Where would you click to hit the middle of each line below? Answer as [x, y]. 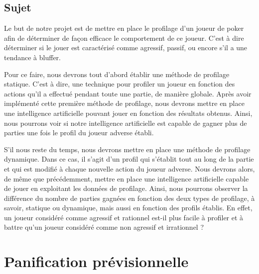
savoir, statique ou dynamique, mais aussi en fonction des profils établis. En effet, [128, 208]
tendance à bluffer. [32, 57]
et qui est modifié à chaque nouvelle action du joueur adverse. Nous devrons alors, [129, 168]
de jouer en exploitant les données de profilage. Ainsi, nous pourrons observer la [126, 188]
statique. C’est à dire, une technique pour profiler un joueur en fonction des [120, 84]
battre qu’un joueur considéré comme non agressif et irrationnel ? [104, 227]
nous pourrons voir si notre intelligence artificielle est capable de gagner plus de [126, 123]
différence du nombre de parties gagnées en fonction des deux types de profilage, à [129, 198]
